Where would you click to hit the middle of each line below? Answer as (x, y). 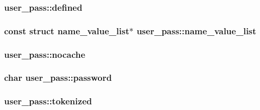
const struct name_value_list (67, 30)
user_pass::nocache (45, 54)
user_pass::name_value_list (196, 30)
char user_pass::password (58, 78)
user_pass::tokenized (48, 101)
